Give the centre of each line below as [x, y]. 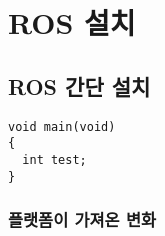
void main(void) [62, 126]
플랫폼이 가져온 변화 [82, 219]
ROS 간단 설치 [79, 85]
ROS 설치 [72, 22]
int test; [54, 159]
